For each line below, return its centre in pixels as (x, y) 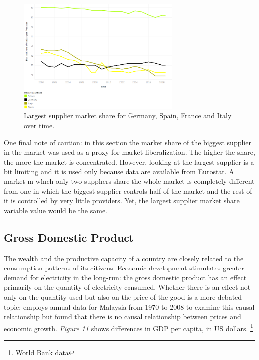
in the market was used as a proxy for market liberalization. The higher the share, (129, 152)
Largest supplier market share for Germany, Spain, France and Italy (128, 116)
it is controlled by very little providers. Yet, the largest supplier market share (122, 201)
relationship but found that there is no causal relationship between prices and (123, 316)
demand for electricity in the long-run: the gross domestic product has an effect (125, 277)
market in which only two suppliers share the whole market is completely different (129, 181)
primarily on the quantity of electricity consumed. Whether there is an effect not (127, 287)
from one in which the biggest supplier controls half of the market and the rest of (128, 191)
